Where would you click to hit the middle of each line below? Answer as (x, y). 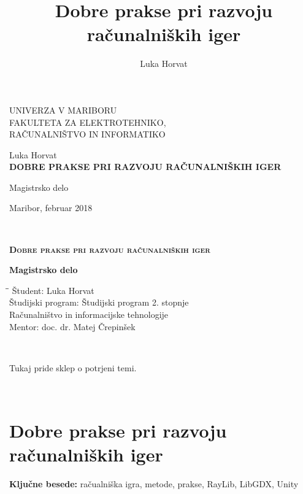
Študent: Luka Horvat (53, 290)
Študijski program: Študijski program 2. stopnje (99, 302)
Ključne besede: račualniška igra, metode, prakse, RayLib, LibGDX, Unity (154, 484)
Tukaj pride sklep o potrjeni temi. (73, 367)
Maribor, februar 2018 (51, 208)
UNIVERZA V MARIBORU (63, 110)
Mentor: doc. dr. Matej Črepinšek (72, 326)
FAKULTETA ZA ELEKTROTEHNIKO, (88, 122)
